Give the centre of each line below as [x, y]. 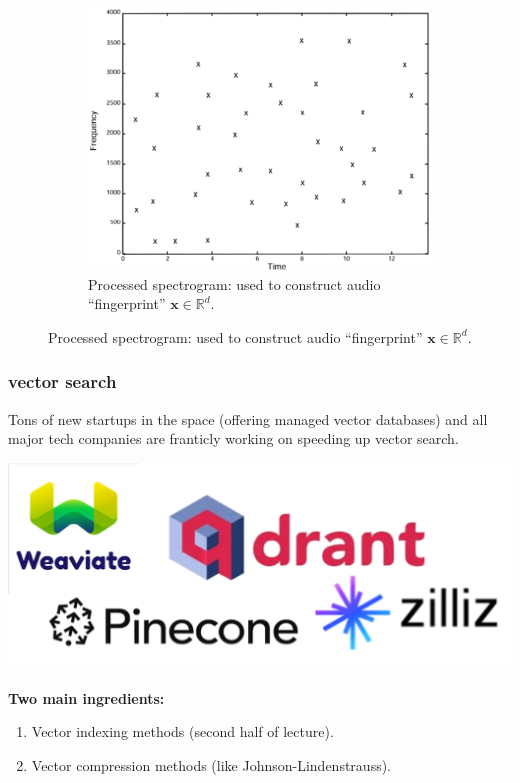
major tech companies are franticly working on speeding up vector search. [233, 438]
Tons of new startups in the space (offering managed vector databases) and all [248, 418]
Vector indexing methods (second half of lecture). [182, 731]
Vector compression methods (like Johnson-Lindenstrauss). [211, 764]
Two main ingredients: [86, 697]
